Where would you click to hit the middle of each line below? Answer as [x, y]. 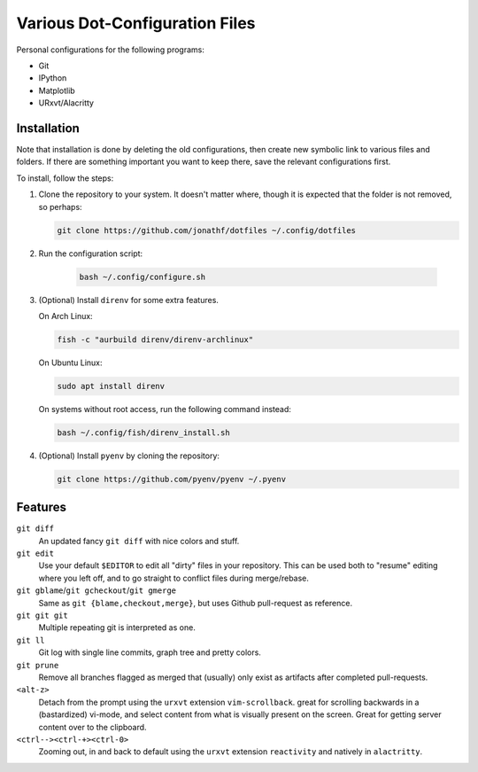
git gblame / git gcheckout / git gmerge [96, 590]
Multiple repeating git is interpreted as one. [117, 628]
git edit [35, 554]
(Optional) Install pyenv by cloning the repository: [129, 456]
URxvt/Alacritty [66, 103]
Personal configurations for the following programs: [111, 50]
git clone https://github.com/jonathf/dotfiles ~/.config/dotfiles [207, 230]
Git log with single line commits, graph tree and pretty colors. [150, 652]
